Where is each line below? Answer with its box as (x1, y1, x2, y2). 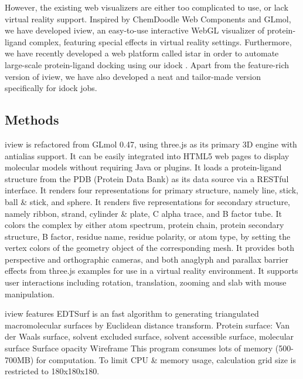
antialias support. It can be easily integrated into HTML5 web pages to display (5, 149, 290, 162)
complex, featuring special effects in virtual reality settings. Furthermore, (29, 35, 292, 48)
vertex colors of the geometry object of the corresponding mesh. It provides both (5, 242, 295, 254)
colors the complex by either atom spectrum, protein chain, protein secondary (5, 219, 284, 231)
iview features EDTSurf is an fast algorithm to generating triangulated (5, 307, 259, 320)
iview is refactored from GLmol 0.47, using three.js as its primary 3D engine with (5, 137, 297, 150)
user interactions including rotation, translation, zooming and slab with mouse (5, 276, 287, 289)
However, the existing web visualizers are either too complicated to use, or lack (5, 1, 288, 13)
